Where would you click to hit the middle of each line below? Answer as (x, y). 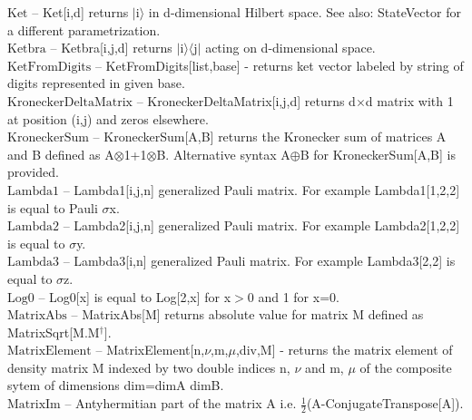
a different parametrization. (84, 29)
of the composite (406, 367)
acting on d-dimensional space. (290, 48)
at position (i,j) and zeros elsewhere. (108, 118)
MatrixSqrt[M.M (54, 332)
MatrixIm (34, 405)
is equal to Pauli (53, 207)
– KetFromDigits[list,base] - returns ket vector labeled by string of (279, 65)
